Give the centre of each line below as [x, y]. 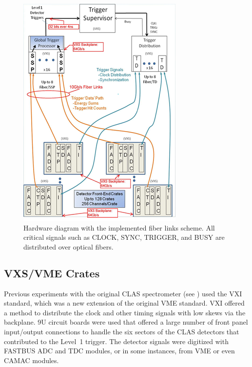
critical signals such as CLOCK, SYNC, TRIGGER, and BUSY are [124, 237]
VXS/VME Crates [52, 273]
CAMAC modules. [31, 360]
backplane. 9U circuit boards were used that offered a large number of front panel [126, 322]
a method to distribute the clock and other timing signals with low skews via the [125, 312]
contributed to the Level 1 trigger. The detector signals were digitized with [116, 341]
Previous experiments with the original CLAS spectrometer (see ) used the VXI [123, 293]
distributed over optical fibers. [68, 246]
